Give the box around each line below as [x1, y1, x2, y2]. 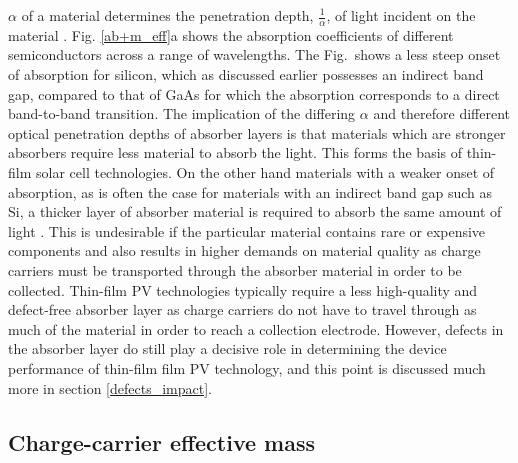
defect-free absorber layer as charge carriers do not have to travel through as [8, 299, 477, 320]
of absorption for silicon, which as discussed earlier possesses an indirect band [8, 64, 484, 85]
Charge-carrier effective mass [8, 426, 316, 457]
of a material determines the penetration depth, [21, 5, 314, 25]
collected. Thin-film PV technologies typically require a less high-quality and [8, 279, 478, 300]
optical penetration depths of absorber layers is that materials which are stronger [8, 122, 506, 143]
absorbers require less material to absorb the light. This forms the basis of [8, 142, 463, 163]
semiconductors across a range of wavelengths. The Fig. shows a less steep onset [8, 44, 501, 65]
